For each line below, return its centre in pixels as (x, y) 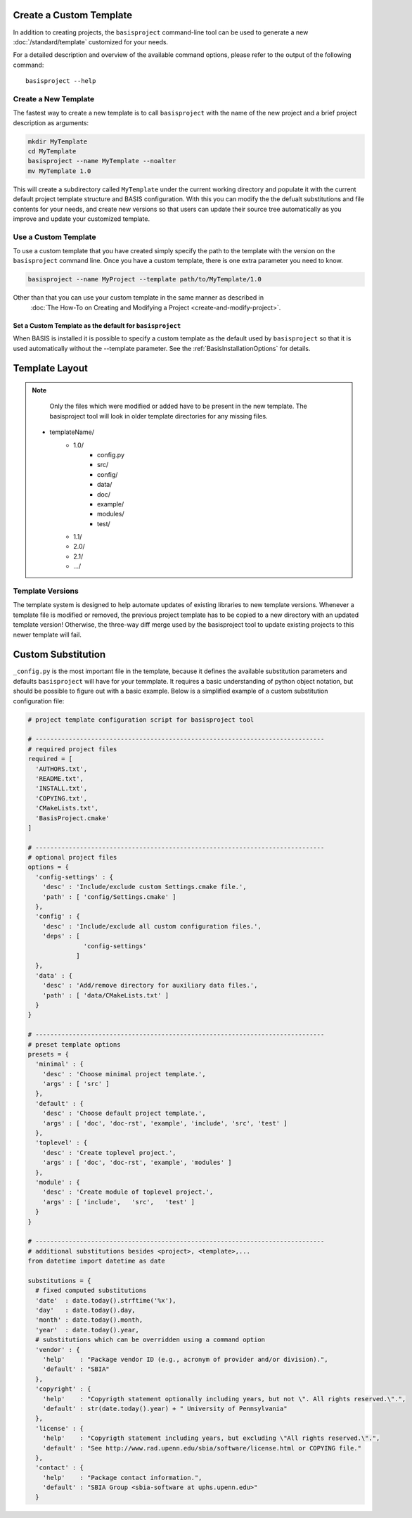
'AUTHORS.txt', (62, 769)
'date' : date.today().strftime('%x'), (106, 1300)
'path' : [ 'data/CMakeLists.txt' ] (105, 995)
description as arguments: (51, 122)
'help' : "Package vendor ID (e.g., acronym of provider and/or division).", (185, 1360)
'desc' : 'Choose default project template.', (124, 1114)
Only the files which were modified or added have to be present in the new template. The (178, 406)
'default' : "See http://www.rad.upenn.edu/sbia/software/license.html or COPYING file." (202, 1448)
